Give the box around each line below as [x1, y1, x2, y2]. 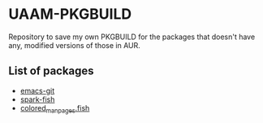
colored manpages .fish [19, 103, 90, 115]
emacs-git [19, 86, 55, 95]
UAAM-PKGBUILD [8, 5, 132, 24]
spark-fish [19, 94, 55, 104]
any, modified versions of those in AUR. [8, 40, 140, 50]
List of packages [8, 64, 95, 78]
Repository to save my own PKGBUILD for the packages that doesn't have [8, 32, 256, 42]
